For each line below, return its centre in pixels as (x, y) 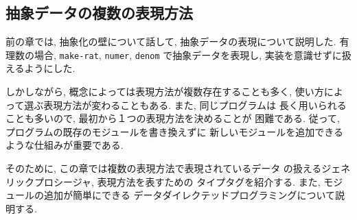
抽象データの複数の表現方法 (99, 13)
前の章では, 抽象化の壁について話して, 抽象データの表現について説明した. (171, 41)
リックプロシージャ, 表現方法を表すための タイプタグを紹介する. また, (163, 181)
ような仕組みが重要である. (65, 145)
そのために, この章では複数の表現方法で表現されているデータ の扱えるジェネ (178, 168)
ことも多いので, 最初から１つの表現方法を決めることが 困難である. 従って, (173, 118)
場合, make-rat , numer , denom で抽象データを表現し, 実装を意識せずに (188, 54)
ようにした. (50, 68)
